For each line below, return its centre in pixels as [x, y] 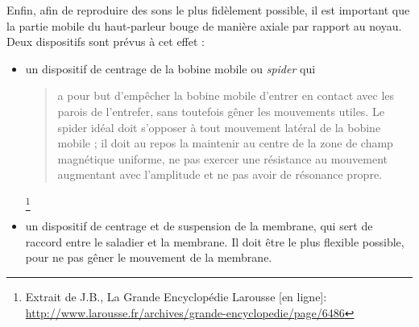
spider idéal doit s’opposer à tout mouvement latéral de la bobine [219, 127]
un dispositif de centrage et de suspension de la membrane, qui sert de [199, 226]
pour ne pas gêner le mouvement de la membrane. [149, 257]
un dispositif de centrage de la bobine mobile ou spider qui [170, 68]
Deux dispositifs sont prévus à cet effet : [106, 41]
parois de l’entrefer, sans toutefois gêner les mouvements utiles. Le [221, 111]
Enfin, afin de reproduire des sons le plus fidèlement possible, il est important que [208, 10]
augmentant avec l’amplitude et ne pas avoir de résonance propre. [220, 174]
